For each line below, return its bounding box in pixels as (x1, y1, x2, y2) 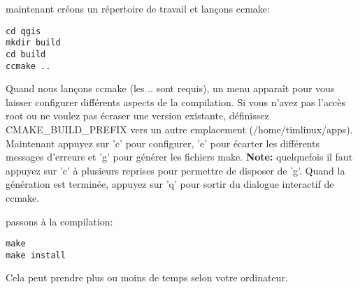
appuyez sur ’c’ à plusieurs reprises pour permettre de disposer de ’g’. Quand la (6, 163, 345, 177)
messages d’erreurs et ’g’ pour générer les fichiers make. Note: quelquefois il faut (6, 149, 353, 164)
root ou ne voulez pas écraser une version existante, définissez (6, 108, 269, 123)
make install (6, 250, 66, 260)
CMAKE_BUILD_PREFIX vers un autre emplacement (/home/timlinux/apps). (6, 122, 353, 136)
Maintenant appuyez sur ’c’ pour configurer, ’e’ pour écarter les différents (6, 135, 320, 150)
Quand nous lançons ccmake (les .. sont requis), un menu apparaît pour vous (6, 81, 335, 96)
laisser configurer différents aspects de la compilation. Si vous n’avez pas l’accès (6, 94, 346, 109)
